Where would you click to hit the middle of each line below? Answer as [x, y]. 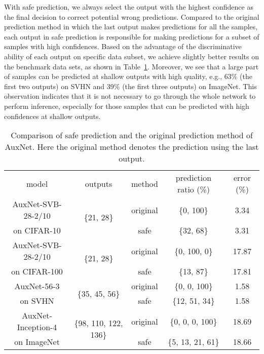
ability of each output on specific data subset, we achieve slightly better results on [131, 56]
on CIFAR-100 [37, 271]
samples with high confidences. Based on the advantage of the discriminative [123, 46]
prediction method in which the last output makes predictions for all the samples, [131, 27]
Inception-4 [37, 327]
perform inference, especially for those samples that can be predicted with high [127, 106]
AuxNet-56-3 [37, 286]
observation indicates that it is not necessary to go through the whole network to [130, 96]
